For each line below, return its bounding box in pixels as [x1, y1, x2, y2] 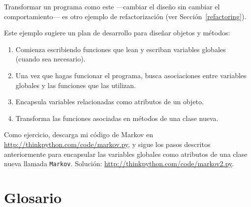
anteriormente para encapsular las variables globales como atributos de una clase [4, 148, 248, 159]
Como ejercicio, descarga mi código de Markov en [4, 129, 154, 140]
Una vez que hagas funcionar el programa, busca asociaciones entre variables [15, 70, 247, 80]
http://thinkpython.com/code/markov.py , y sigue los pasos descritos [4, 139, 211, 149]
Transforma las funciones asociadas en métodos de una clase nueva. [15, 113, 219, 123]
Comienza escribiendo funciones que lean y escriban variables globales [15, 44, 226, 54]
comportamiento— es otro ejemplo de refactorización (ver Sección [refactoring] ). [4, 11, 247, 21]
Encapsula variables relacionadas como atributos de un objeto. [15, 96, 204, 107]
